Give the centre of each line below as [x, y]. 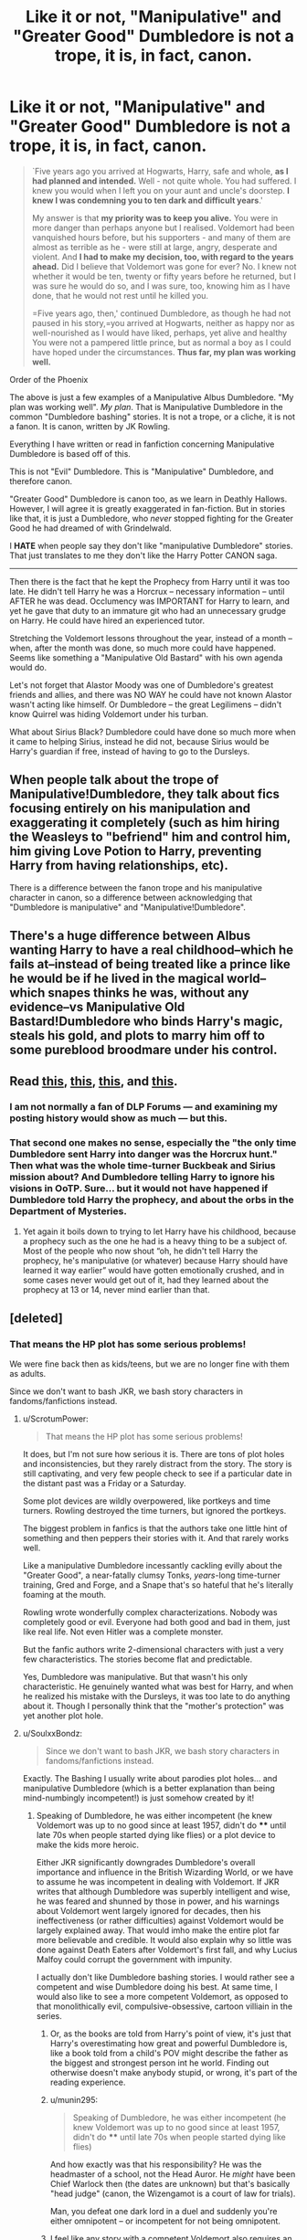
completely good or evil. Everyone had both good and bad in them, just [156, 1622]
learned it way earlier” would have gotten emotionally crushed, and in [153, 1270]
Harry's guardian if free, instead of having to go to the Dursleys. [130, 751]
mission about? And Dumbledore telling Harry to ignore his [143, 1178]
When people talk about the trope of [114, 780]
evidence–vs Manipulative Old [97, 1007]
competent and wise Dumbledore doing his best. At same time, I [157, 1987]
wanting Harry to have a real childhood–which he [152, 951]
